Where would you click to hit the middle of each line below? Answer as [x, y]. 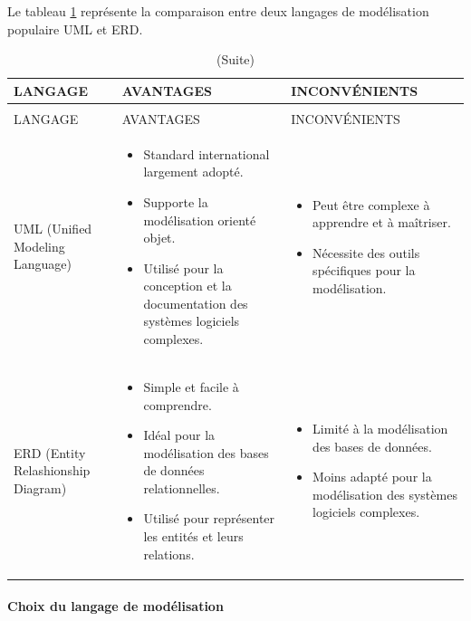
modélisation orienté [200, 220]
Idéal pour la [179, 435]
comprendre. [178, 404]
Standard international [207, 153]
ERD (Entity [50, 452]
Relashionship [52, 470]
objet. [159, 238]
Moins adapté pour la [372, 477]
